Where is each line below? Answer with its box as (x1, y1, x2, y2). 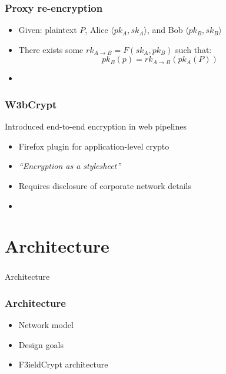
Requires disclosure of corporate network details (18, 180, 191, 191)
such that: (175, 43, 212, 55)
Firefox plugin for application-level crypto (18, 140, 169, 152)
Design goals (18, 338, 64, 350)
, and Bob (147, 24, 183, 36)
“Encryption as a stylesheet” (18, 160, 121, 172)
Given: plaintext (18, 24, 77, 36)
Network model (18, 319, 74, 331)
